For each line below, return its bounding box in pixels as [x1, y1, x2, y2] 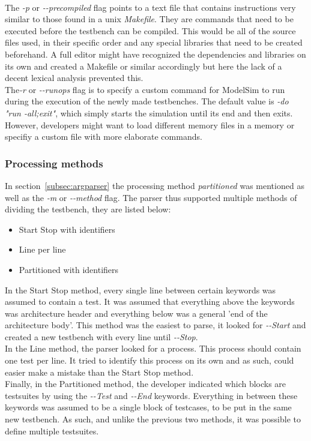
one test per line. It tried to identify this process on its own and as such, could [5, 354, 294, 367]
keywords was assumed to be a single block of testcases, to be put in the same [5, 401, 292, 413]
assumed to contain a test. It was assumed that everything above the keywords [5, 295, 295, 308]
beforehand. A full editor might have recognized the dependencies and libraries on [5, 47, 306, 60]
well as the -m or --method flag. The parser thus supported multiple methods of [5, 191, 297, 203]
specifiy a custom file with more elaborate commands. [5, 130, 202, 143]
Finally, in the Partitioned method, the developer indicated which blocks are [5, 377, 286, 390]
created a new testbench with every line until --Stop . [5, 330, 198, 343]
